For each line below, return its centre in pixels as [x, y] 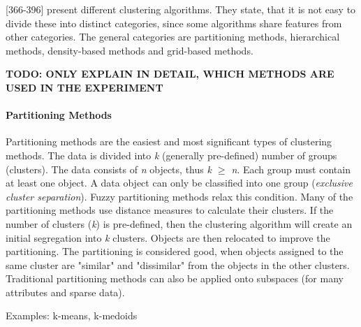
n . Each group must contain [291, 169]
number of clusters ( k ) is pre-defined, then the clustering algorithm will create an [179, 223]
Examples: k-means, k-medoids [72, 315]
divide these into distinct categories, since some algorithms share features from [174, 23]
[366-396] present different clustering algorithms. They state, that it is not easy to [181, 9]
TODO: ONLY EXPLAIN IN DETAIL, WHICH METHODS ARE [170, 74]
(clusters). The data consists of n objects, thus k [109, 169]
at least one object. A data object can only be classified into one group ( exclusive [179, 183]
